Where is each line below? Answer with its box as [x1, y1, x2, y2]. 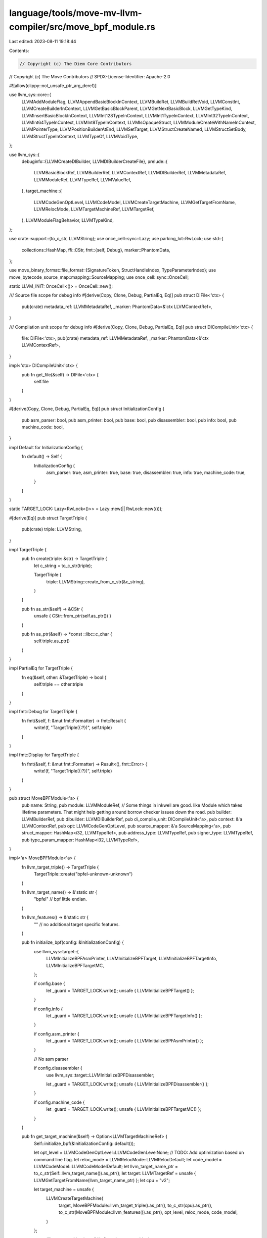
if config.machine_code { [34, 1099, 85, 1105]
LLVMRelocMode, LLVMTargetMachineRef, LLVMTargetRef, [34, 206, 155, 212]
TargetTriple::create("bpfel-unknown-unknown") [34, 871, 133, 877]
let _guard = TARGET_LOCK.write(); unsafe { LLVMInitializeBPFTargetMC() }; [46, 1106, 201, 1112]
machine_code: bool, [21, 424, 64, 430]
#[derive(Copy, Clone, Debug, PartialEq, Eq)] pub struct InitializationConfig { [9, 406, 165, 412]
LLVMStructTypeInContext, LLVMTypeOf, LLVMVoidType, [21, 133, 138, 139]
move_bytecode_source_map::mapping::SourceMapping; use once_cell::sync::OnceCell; [9, 274, 189, 280]
